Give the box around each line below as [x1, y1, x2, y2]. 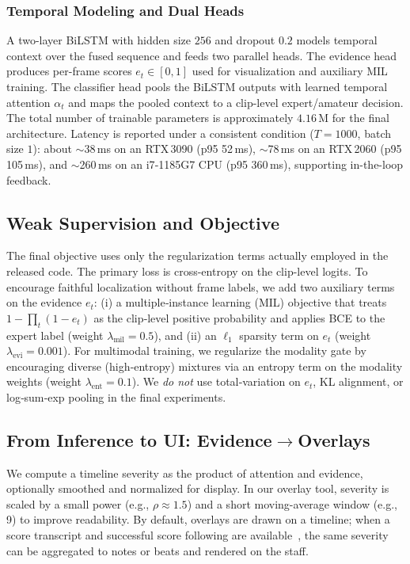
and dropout [214, 32, 275, 48]
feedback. [6, 171, 51, 188]
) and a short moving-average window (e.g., [187, 495, 397, 512]
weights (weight [6, 373, 82, 390]
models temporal [296, 32, 378, 48]
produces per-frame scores [6, 63, 132, 79]
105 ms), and [6, 155, 68, 172]
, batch [357, 124, 391, 141]
